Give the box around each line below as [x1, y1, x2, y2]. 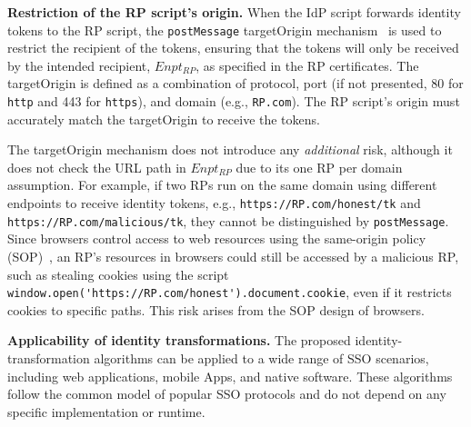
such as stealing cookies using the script [7, 264, 229, 283]
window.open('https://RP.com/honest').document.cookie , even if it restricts [7, 283, 452, 302]
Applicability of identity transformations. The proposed [7, 331, 351, 350]
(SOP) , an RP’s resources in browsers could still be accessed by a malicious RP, [7, 246, 459, 265]
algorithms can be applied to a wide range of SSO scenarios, [94, 349, 429, 367]
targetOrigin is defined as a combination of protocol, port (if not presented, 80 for [7, 74, 464, 93]
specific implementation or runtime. [7, 402, 205, 421]
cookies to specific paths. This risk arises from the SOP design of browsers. [7, 300, 425, 319]
